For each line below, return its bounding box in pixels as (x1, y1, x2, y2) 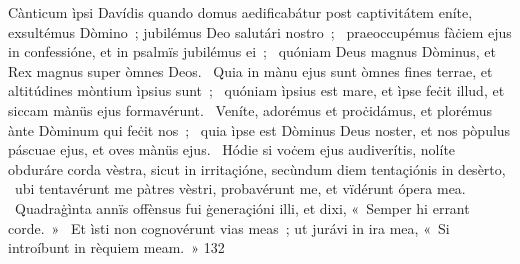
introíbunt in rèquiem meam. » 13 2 (8, 237, 225, 258)
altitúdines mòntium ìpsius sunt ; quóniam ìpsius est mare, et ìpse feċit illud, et (8, 80, 505, 101)
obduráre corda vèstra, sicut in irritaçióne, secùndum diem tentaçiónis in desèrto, (8, 158, 506, 179)
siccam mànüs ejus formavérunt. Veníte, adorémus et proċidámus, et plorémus (8, 99, 493, 120)
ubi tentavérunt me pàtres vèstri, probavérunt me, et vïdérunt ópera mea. (14, 178, 466, 199)
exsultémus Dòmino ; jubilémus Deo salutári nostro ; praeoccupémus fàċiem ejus (8, 21, 512, 42)
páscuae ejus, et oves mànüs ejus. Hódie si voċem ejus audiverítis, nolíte (8, 139, 456, 160)
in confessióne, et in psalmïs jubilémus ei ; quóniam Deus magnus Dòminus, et (8, 41, 496, 62)
